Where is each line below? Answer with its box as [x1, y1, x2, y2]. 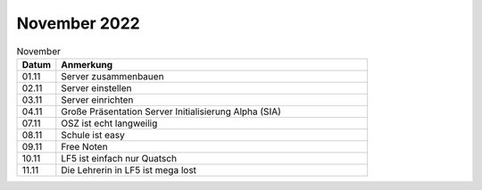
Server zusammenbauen [61, 70, 164, 82]
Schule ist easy [61, 128, 125, 141]
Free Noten [61, 140, 108, 153]
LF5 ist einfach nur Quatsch [61, 152, 178, 164]
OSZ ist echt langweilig [61, 117, 158, 129]
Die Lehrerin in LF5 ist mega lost [61, 163, 196, 176]
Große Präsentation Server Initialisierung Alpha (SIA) [61, 105, 281, 118]
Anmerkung [61, 58, 113, 70]
